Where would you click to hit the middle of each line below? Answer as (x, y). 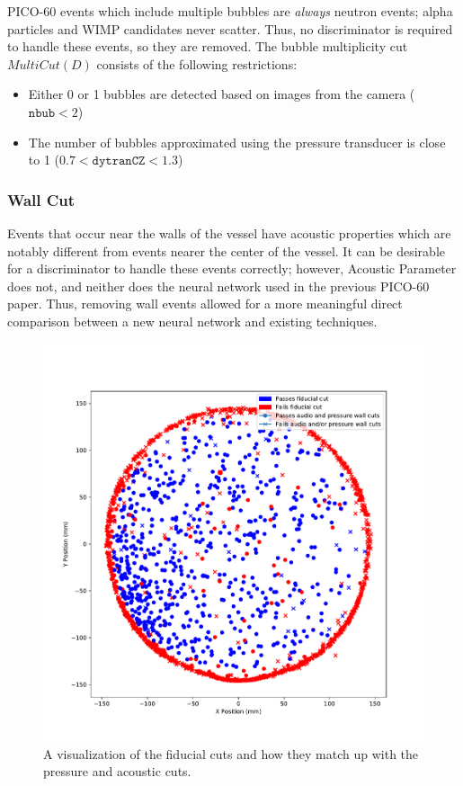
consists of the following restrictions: (197, 63)
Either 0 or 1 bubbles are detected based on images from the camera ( (222, 94)
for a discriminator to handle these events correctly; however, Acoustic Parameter (232, 268)
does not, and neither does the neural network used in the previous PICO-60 (218, 286)
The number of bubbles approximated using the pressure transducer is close (237, 142)
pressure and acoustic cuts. (117, 771)
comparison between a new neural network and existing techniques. (192, 321)
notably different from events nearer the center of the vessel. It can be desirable (226, 250)
